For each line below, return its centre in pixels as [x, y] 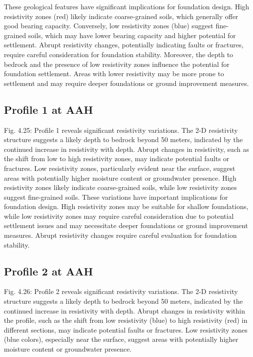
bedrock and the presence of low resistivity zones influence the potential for [117, 64]
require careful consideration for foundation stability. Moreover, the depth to [119, 54]
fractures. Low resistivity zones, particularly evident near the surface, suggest [120, 168]
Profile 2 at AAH [49, 271]
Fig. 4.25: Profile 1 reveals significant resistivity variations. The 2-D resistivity [121, 130]
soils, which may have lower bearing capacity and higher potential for [132, 35]
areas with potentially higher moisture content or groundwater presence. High [120, 178]
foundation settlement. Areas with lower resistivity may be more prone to [114, 73]
